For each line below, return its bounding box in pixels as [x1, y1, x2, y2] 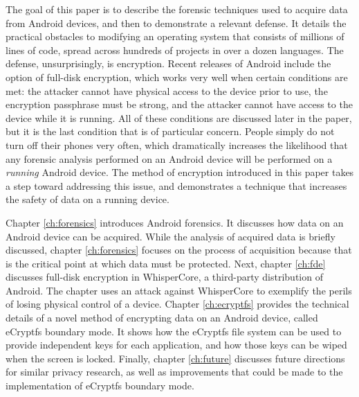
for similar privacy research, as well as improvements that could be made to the [6, 364, 343, 379]
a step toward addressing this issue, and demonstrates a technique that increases [6, 178, 347, 193]
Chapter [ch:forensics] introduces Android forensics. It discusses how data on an [6, 215, 344, 229]
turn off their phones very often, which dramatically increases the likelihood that [6, 137, 348, 152]
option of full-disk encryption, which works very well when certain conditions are [6, 69, 348, 84]
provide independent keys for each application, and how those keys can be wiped [6, 337, 347, 352]
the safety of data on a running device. [6, 192, 169, 206]
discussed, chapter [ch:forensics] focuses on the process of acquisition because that [6, 242, 352, 257]
